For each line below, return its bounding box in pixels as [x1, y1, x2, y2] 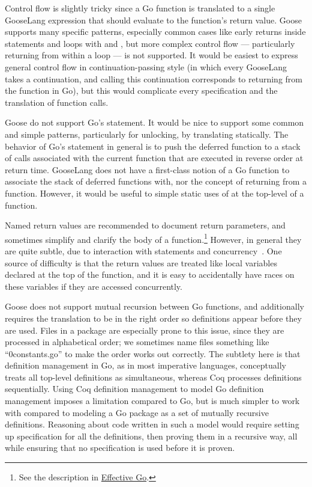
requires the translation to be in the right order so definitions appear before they [5, 311, 302, 324]
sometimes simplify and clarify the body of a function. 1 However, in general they [5, 231, 302, 245]
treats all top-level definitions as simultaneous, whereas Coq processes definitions [5, 370, 302, 383]
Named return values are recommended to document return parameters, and [5, 219, 286, 231]
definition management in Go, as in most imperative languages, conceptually [5, 359, 286, 372]
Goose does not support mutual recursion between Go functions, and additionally [5, 300, 304, 313]
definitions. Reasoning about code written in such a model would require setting [5, 418, 299, 430]
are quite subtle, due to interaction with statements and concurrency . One [5, 244, 282, 257]
